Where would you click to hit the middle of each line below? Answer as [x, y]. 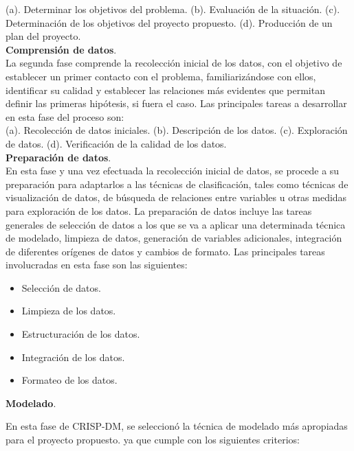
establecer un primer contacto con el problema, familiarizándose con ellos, [161, 76]
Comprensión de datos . [61, 49]
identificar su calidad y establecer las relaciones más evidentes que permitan [165, 90]
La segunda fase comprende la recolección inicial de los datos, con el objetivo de [174, 63]
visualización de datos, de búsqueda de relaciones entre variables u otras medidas [176, 197]
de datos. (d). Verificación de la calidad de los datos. [116, 143]
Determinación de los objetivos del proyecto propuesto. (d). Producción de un [169, 22]
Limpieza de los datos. [69, 311]
